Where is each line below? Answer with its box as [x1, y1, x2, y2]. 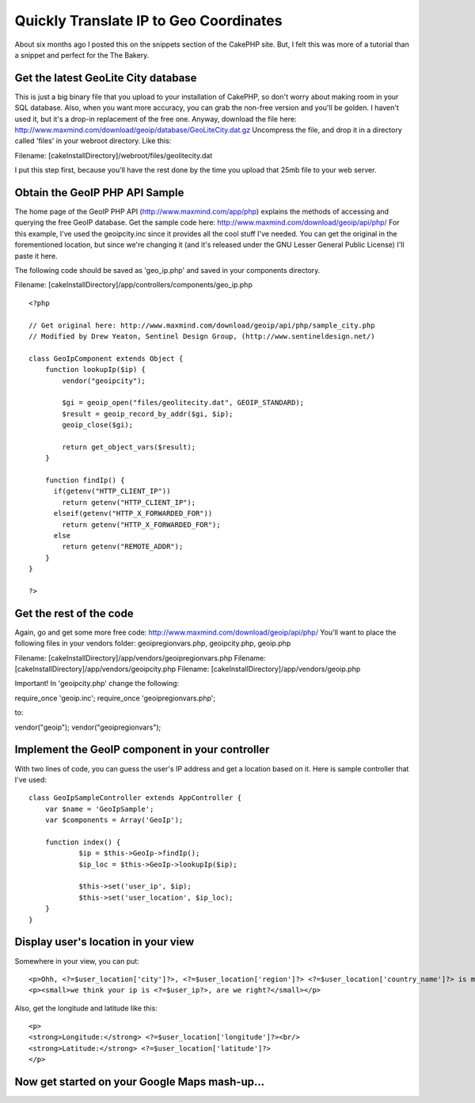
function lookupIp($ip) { [44, 365, 146, 374]
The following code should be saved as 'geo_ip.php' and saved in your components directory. [14, 266, 321, 275]
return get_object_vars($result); [62, 442, 196, 451]
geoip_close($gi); [62, 420, 134, 430]
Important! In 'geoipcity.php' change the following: [14, 679, 180, 688]
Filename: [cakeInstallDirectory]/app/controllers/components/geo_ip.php [14, 280, 253, 290]
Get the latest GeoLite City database [14, 71, 197, 85]
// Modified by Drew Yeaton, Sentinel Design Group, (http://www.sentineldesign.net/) [28, 332, 375, 340]
